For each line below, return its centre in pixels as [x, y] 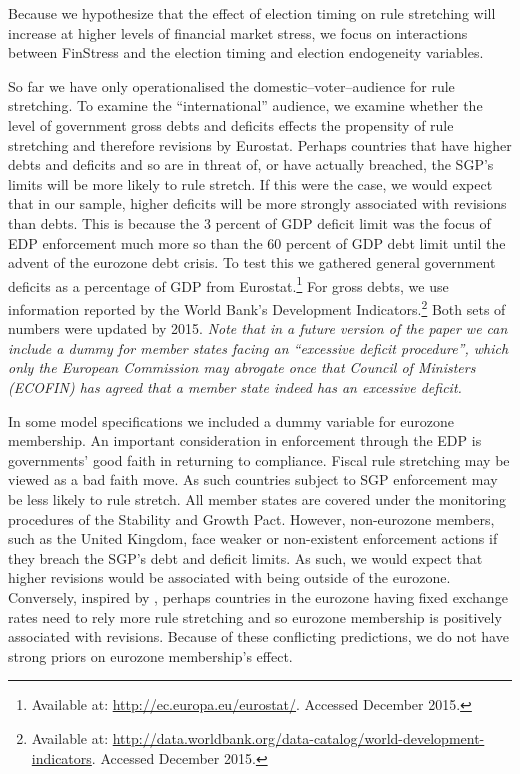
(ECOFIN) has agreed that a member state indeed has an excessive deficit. [235, 387]
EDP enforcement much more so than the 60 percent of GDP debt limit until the [257, 242]
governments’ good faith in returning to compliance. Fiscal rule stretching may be [259, 459]
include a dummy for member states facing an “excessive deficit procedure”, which [258, 347]
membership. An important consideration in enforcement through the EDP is [245, 440]
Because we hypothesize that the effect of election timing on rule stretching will [252, 13]
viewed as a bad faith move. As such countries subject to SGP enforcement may [253, 479]
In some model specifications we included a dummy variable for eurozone [231, 420]
